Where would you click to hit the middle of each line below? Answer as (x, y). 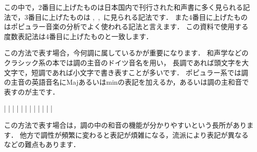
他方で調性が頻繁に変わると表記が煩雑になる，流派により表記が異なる (134, 134)
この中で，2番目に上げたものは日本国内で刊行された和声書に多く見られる (124, 7)
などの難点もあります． (42, 144)
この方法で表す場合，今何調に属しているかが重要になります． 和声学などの (126, 53)
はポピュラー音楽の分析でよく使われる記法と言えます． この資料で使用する (126, 26)
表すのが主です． (32, 91)
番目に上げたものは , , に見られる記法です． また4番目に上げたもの (138, 17)
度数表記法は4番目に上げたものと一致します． (78, 36)
